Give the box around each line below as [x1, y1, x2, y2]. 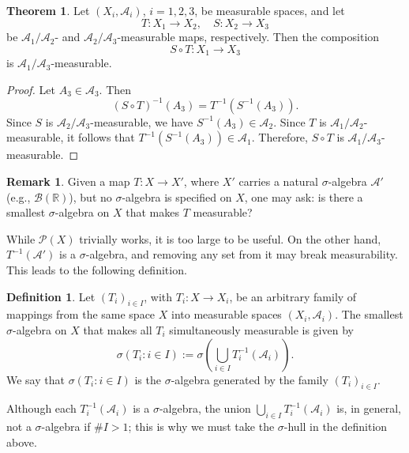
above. [6, 433, 37, 450]
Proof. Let [6, 81, 55, 97]
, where [183, 172, 220, 189]
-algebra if [41, 418, 91, 435]
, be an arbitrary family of [229, 288, 357, 304]
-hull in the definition [283, 418, 388, 435]
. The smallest [335, 306, 403, 323]
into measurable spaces [171, 306, 282, 323]
